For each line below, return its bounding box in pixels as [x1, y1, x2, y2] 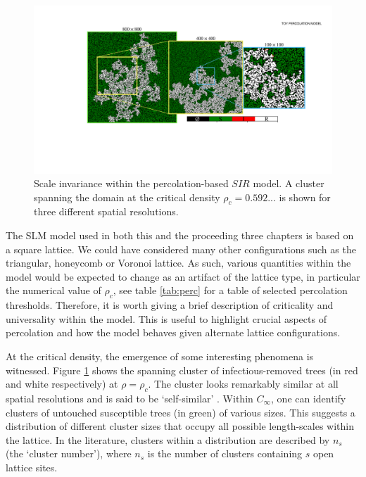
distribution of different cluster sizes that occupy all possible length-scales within [6, 419, 355, 433]
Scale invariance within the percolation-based [34, 176, 229, 191]
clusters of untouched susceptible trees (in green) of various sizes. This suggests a [6, 405, 355, 419]
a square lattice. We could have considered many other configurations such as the [6, 241, 356, 256]
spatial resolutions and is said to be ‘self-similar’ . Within [6, 391, 253, 406]
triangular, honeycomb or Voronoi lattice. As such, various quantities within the [6, 255, 351, 270]
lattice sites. [6, 459, 58, 474]
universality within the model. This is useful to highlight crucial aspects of [6, 311, 327, 326]
